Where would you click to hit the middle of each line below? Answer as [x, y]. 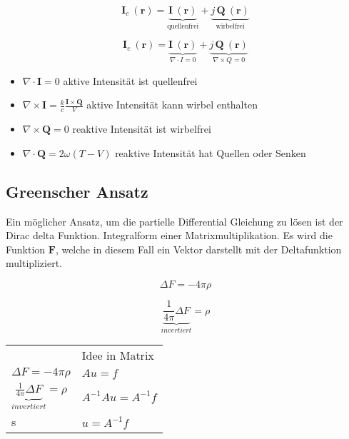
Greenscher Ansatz [77, 191]
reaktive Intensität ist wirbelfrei [142, 129]
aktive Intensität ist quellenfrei [130, 80]
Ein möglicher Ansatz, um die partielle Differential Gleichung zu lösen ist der [174, 221]
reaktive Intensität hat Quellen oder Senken [211, 152]
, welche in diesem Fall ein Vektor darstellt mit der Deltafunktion [198, 249]
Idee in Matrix [118, 355]
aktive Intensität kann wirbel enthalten [172, 105]
